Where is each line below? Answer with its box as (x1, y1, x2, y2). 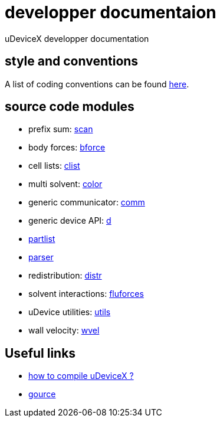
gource (28, 389, 56, 400)
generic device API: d (28, 215, 111, 226)
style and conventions (5, 54, 139, 69)
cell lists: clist (28, 161, 80, 171)
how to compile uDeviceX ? (28, 371, 134, 381)
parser (28, 252, 54, 263)
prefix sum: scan (28, 124, 93, 135)
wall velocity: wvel (28, 325, 100, 336)
